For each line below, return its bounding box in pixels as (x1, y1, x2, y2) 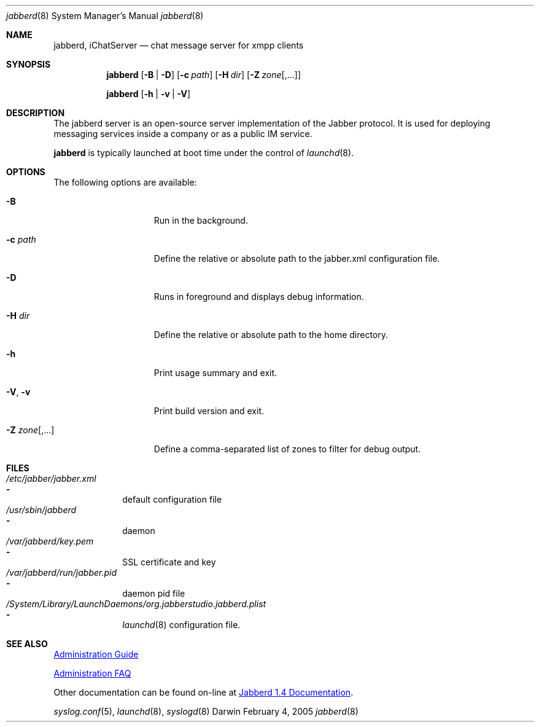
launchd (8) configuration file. (122, 619, 241, 630)
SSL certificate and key (122, 557, 216, 567)
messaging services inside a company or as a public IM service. (53, 128, 312, 139)
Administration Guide (53, 649, 139, 659)
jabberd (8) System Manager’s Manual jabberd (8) (6, 10, 204, 21)
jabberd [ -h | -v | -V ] (106, 88, 191, 99)
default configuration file (122, 494, 222, 505)
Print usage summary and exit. (153, 367, 277, 378)
